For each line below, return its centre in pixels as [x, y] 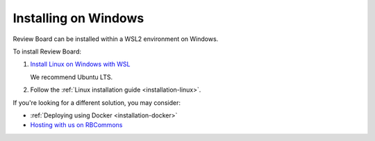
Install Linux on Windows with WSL [80, 64]
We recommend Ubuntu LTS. [72, 77]
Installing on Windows [78, 18]
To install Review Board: [47, 51]
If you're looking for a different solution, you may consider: [97, 102]
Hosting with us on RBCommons [76, 125]
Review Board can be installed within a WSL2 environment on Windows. [116, 39]
